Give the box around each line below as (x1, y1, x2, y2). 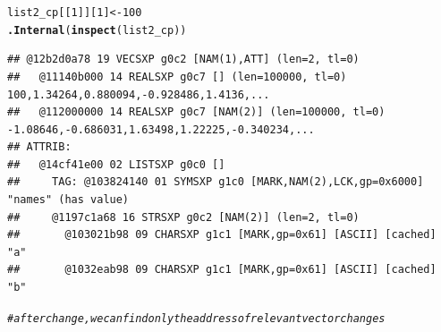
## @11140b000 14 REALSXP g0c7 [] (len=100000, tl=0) (7, 70, 347, 83)
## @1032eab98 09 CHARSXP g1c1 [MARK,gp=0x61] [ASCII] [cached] (7, 263, 437, 277)
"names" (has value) (7, 193, 130, 207)
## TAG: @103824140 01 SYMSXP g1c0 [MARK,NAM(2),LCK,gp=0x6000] (7, 175, 424, 189)
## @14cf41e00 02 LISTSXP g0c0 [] (7, 157, 225, 171)
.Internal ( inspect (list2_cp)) (7, 23, 187, 37)
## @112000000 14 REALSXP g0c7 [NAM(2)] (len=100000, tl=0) (7, 106, 386, 119)
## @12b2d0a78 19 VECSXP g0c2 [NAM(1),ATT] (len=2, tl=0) (7, 53, 360, 66)
